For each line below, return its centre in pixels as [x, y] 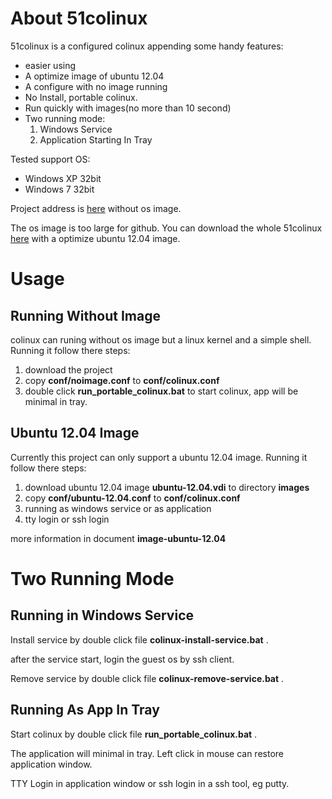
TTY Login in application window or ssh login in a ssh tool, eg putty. [150, 783]
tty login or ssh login [67, 519]
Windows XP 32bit [63, 178]
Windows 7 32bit [59, 189]
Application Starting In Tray [96, 139]
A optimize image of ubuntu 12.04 [94, 76]
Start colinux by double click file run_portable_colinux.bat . [134, 734]
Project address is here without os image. [96, 208]
